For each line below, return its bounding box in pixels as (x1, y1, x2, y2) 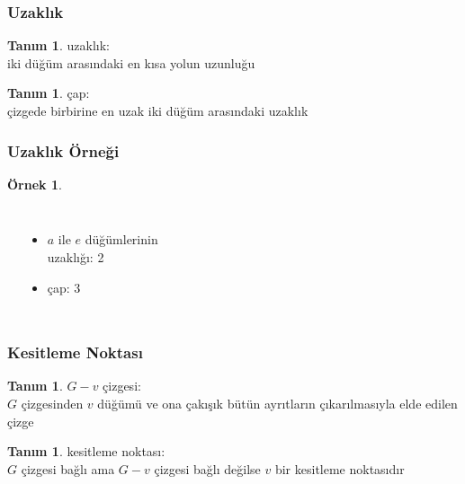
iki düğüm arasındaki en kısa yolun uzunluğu (7, 53, 255, 72)
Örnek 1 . (7, 174, 62, 193)
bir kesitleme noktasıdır (274, 459, 405, 478)
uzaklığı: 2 (47, 248, 104, 266)
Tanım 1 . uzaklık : (7, 36, 110, 55)
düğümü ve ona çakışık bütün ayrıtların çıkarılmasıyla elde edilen (97, 394, 458, 412)
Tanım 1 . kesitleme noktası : (7, 442, 165, 461)
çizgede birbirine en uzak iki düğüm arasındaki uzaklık (7, 101, 309, 119)
